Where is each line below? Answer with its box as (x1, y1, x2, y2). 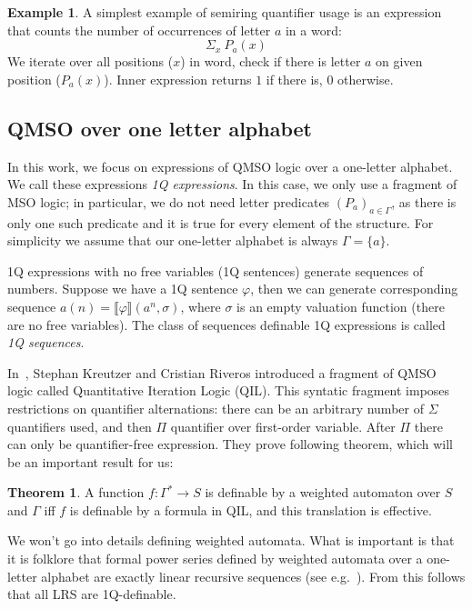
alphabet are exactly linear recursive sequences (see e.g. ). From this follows (41, 566, 466, 585)
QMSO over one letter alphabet (7, 114, 312, 142)
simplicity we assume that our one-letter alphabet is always (7, 231, 338, 250)
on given (376, 52, 423, 71)
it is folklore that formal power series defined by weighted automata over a (7, 549, 423, 568)
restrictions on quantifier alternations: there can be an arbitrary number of (7, 398, 424, 417)
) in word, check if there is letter (180, 52, 361, 71)
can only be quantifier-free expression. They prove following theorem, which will (7, 434, 453, 454)
